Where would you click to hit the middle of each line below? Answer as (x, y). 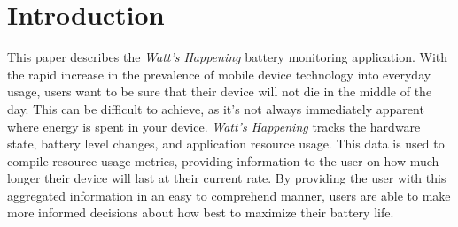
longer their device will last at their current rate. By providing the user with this (227, 178)
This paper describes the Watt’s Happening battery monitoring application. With (228, 57)
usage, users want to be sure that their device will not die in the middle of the (220, 91)
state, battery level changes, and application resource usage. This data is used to (226, 144)
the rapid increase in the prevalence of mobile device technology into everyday (219, 74)
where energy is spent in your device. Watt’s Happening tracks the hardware (214, 126)
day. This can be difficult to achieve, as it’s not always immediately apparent (216, 108)
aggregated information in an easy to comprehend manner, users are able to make (229, 195)
